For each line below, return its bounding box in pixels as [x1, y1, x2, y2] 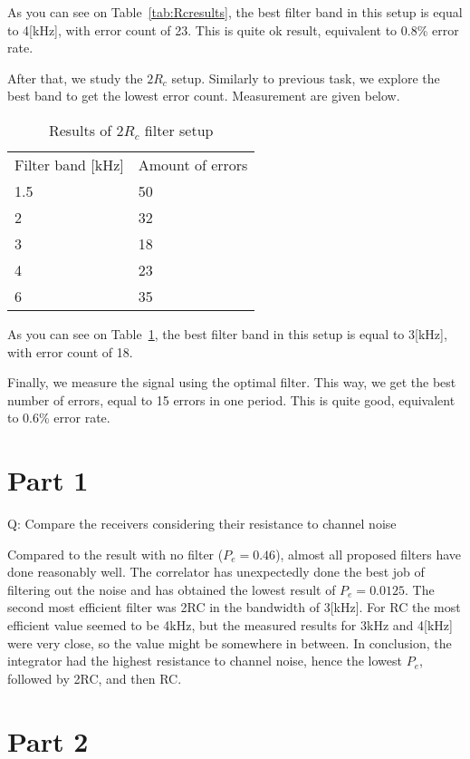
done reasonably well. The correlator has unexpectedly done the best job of [7, 562, 425, 581]
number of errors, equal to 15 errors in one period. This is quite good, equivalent [7, 390, 456, 409]
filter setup [144, 119, 214, 141]
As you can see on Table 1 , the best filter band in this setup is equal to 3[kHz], [7, 324, 447, 343]
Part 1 [7, 462, 89, 499]
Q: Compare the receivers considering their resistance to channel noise [7, 514, 397, 533]
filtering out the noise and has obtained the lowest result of [7, 579, 336, 598]
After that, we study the [7, 68, 143, 87]
